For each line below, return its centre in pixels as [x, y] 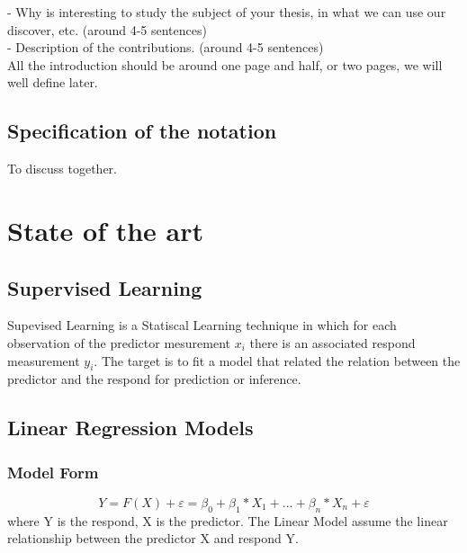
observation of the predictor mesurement [119, 342]
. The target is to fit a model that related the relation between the [277, 360]
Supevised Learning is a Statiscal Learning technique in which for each [202, 325]
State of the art [106, 230]
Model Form [53, 472]
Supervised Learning [105, 287]
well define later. [53, 82]
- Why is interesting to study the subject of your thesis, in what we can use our [227, 12]
